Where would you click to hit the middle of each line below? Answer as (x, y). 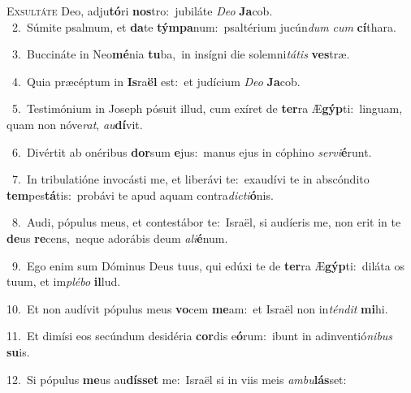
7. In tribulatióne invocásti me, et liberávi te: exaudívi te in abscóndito (190, 179)
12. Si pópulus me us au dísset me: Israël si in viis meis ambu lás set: (177, 379)
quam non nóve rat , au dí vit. (75, 124)
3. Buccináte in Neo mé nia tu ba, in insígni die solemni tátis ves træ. (181, 54)
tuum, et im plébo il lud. (64, 281)
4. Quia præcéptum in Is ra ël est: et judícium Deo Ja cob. (156, 81)
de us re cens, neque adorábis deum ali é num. (117, 238)
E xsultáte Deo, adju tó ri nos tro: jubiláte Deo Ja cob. (140, 11)
